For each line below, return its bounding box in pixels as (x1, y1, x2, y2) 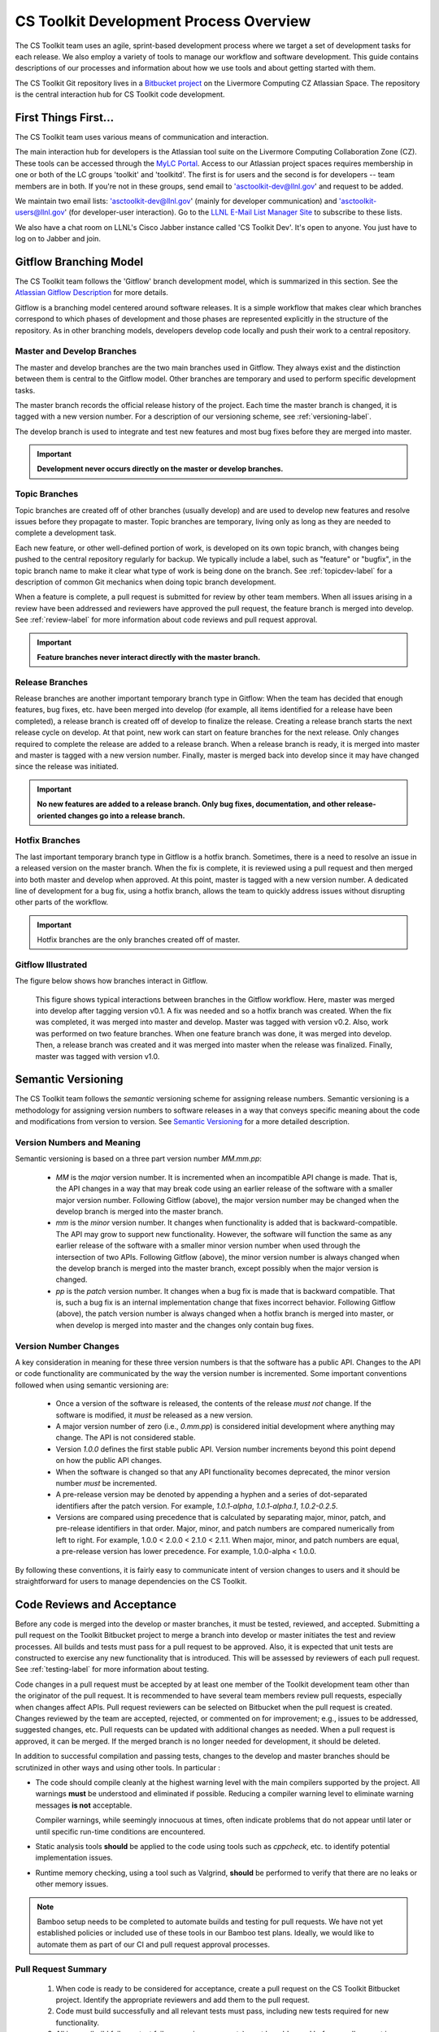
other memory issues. (35, 1879, 109, 1889)
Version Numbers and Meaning (15, 1137, 141, 1148)
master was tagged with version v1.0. (35, 1051, 160, 1061)
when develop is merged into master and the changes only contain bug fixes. (55, 1320, 315, 1330)
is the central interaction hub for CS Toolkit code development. (15, 89, 225, 99)
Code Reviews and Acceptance (15, 1597, 176, 1611)
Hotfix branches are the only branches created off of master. (37, 935, 241, 944)
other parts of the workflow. (15, 897, 109, 907)
